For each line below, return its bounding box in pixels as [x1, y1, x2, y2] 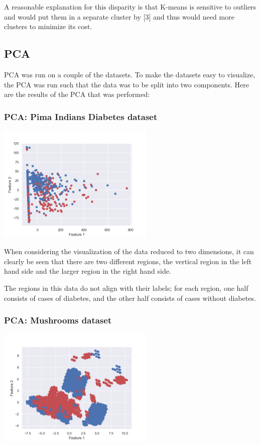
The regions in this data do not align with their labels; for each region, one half [4, 282, 248, 293]
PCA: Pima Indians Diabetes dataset [4, 110, 158, 123]
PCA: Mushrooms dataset [4, 314, 112, 326]
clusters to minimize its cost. [4, 21, 92, 32]
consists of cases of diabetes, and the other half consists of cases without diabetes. [4, 292, 256, 303]
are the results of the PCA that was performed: [4, 89, 150, 99]
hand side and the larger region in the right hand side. [4, 266, 171, 276]
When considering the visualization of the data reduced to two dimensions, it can [4, 246, 254, 257]
